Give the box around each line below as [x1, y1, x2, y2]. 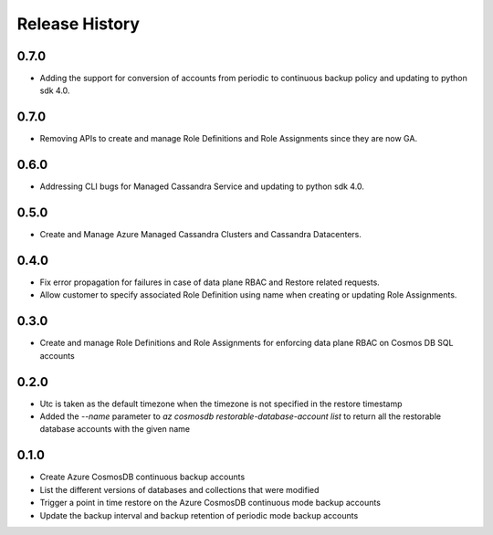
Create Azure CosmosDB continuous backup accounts [39, 471, 246, 483]
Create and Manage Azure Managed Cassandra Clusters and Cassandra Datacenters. [39, 229, 362, 240]
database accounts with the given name [39, 424, 191, 435]
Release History [16, 14, 141, 34]
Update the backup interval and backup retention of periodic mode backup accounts [39, 509, 359, 520]
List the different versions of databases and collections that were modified [39, 484, 320, 495]
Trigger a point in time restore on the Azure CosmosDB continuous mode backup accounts [39, 498, 381, 509]
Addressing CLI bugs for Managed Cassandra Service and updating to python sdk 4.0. [39, 181, 365, 192]
